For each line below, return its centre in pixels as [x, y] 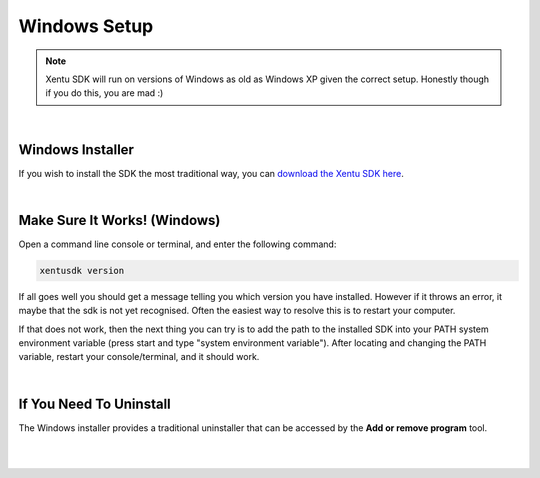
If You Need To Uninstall [95, 403]
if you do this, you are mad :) [104, 93]
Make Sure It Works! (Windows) [119, 220]
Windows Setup [86, 26]
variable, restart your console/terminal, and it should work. [139, 357]
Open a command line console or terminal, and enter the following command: [177, 244]
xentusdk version [82, 270]
